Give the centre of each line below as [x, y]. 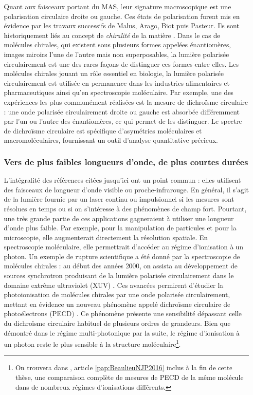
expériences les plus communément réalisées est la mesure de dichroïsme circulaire [126, 102]
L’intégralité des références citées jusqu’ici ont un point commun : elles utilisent [123, 180]
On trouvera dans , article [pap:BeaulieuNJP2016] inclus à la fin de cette [124, 367]
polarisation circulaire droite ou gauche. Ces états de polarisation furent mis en [122, 16]
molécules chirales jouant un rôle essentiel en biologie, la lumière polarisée [114, 73]
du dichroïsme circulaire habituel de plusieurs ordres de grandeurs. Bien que [117, 323]
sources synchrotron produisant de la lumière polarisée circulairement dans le [119, 275]
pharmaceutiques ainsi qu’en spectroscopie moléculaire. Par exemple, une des [119, 92]
